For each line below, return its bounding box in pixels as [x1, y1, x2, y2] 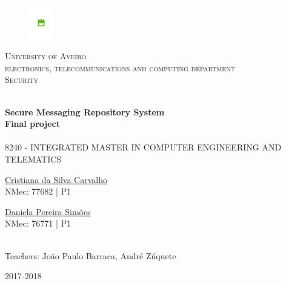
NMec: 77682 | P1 [5, 185, 71, 198]
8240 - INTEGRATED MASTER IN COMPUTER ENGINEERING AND [5, 141, 282, 153]
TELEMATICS [5, 153, 62, 166]
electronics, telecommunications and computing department [5, 61, 235, 74]
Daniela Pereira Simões [5, 205, 91, 218]
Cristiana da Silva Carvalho [5, 173, 107, 186]
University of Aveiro [5, 50, 87, 62]
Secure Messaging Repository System [5, 105, 165, 118]
